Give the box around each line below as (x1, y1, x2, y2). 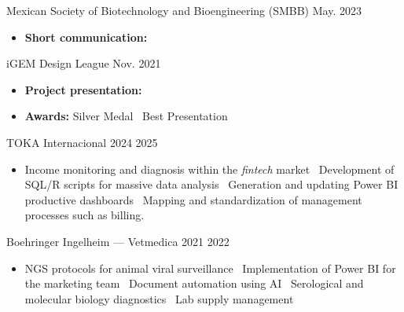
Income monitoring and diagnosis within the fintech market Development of (24, 160, 395, 177)
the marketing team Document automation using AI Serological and (24, 275, 364, 292)
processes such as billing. (24, 207, 145, 223)
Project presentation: (24, 81, 142, 97)
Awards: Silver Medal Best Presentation (24, 108, 228, 124)
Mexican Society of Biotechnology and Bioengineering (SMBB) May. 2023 (6, 2, 362, 18)
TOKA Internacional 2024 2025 (6, 134, 158, 150)
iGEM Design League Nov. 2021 (6, 55, 161, 72)
